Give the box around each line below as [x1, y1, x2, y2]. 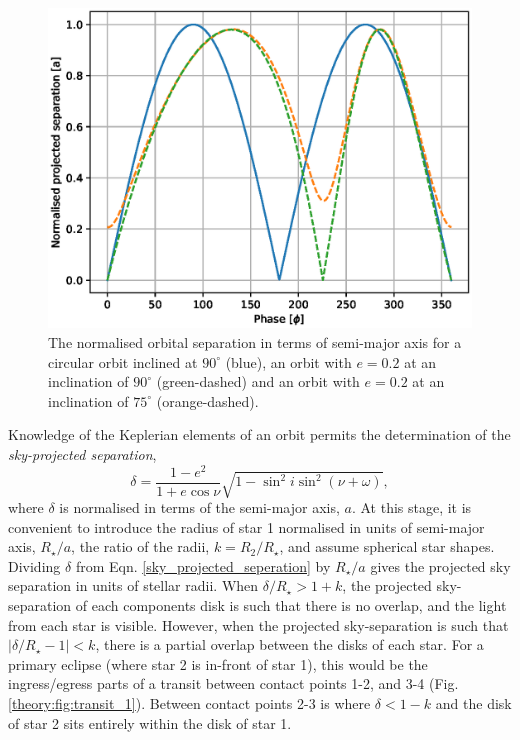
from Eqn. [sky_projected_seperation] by [75, 555, 331, 576]
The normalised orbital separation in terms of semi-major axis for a [48, 332, 462, 353]
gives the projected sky [370, 555, 511, 576]
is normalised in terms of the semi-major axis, [59, 497, 340, 518]
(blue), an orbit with [225, 351, 352, 372]
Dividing [8, 555, 61, 576]
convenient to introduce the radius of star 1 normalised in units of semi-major [8, 516, 485, 537]
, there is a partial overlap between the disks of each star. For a [95, 634, 484, 655]
